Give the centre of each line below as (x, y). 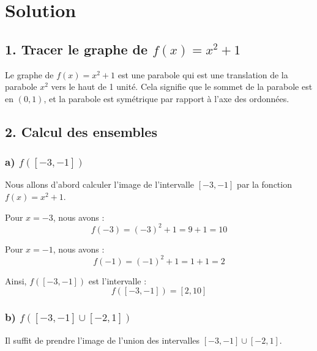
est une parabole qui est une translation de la (203, 74)
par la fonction (264, 184)
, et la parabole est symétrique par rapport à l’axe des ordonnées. (166, 98)
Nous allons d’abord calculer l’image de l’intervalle (100, 184)
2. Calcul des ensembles (81, 131)
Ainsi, (16, 280)
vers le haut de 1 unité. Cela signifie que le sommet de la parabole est (182, 87)
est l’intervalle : (117, 280)
